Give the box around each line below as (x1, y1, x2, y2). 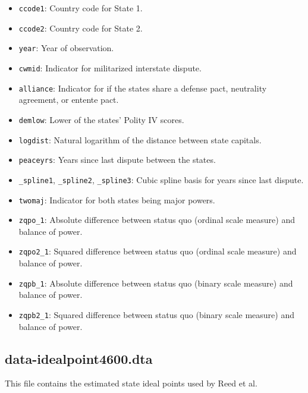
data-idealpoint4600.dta (5, 349, 153, 367)
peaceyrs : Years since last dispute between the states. (18, 153, 216, 166)
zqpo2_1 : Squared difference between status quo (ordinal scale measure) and (18, 245, 297, 257)
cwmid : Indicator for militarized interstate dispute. (18, 61, 202, 74)
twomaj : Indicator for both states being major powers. (18, 193, 215, 206)
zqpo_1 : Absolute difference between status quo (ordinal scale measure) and (18, 213, 295, 226)
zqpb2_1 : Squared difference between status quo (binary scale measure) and (18, 308, 294, 320)
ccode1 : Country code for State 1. (18, 2, 143, 14)
